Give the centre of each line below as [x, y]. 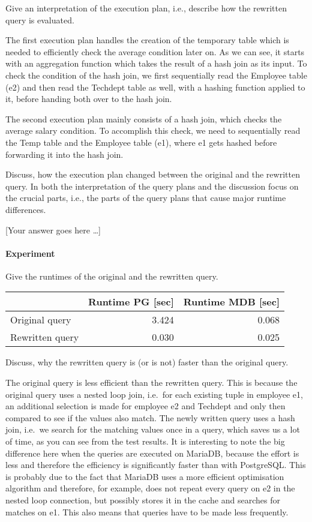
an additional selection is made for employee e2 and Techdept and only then [145, 406]
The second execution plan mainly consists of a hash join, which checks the [144, 118]
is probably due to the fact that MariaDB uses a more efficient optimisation [145, 476]
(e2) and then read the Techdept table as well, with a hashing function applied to [155, 87]
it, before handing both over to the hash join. [89, 99]
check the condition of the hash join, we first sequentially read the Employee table [156, 75]
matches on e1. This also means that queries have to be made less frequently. [147, 511]
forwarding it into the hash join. [64, 154]
